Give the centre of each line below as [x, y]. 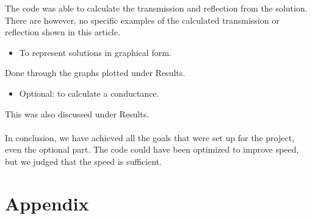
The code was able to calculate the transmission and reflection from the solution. [156, 8]
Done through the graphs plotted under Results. [95, 73]
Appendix [47, 203]
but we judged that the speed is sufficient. [83, 161]
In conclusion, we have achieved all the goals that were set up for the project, [150, 137]
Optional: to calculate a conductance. [89, 93]
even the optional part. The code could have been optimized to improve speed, [152, 149]
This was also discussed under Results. [77, 113]
